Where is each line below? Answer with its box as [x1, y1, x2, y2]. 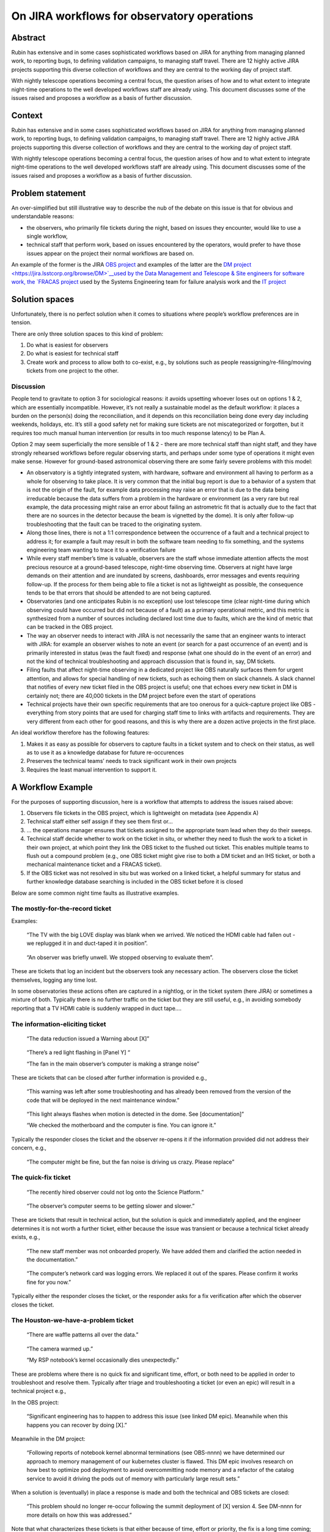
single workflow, [26, 232, 68, 240]
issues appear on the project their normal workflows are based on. [26, 249, 194, 257]
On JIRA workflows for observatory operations [11, 9, 254, 23]
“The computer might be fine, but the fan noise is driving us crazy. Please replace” [26, 1158, 235, 1166]
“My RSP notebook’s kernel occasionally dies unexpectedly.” [26, 1356, 180, 1363]
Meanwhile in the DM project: [11, 1435, 86, 1443]
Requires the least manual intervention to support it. [26, 766, 157, 773]
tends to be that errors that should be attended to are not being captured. [26, 589, 211, 596]
